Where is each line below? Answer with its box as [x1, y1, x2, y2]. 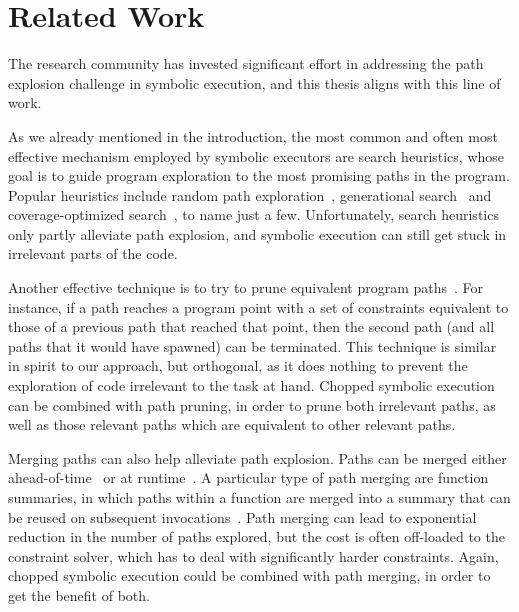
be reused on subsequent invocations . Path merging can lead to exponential [8, 506, 477, 527]
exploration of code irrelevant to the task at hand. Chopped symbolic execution [8, 375, 495, 396]
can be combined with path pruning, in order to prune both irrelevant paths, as [8, 394, 496, 415]
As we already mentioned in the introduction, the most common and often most [8, 125, 498, 146]
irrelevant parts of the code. [8, 243, 178, 264]
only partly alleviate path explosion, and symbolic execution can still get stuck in [8, 223, 507, 244]
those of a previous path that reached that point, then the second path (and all [8, 316, 495, 337]
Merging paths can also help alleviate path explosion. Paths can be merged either [8, 447, 507, 468]
